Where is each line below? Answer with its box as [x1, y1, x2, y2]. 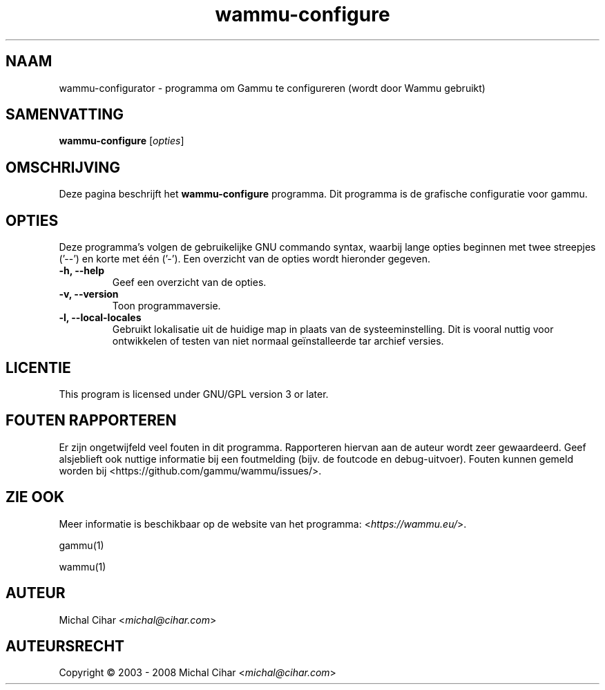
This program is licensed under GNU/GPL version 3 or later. [59, 387, 329, 400]
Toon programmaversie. [112, 300, 221, 312]
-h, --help [59, 265, 104, 277]
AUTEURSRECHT [6, 637, 125, 655]
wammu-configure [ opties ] [59, 135, 184, 147]
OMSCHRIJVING [6, 158, 121, 176]
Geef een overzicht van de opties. [112, 276, 267, 289]
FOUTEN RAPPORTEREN [6, 412, 177, 430]
